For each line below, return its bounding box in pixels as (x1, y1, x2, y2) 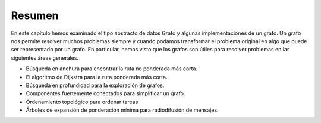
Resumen (11, 9, 59, 22)
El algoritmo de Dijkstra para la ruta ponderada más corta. (26, 73, 168, 80)
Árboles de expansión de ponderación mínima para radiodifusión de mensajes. (26, 106, 219, 114)
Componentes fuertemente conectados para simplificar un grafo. (26, 90, 185, 97)
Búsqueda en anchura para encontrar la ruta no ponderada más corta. (26, 65, 198, 72)
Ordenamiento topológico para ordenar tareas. (26, 98, 140, 105)
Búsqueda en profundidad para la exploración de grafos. (26, 82, 165, 89)
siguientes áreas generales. (11, 54, 79, 61)
